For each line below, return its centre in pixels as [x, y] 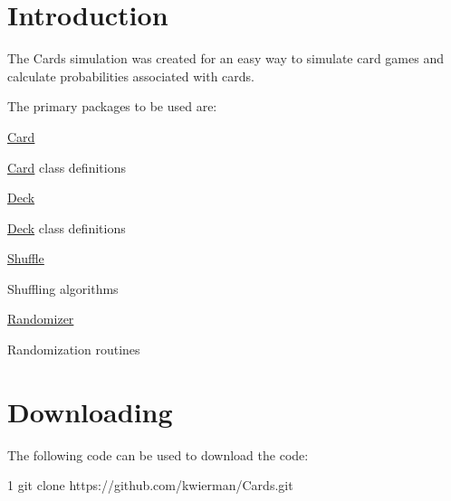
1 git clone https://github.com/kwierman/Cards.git [150, 485]
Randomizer [41, 319]
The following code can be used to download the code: [158, 454]
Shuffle [26, 258]
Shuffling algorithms [63, 288]
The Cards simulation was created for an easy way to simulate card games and [225, 58]
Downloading [90, 411]
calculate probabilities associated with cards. [131, 76]
